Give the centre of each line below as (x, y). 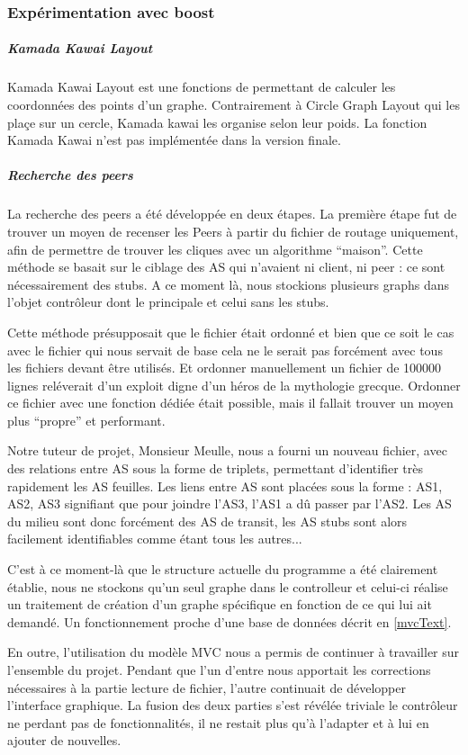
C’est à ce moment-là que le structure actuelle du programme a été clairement (223, 569)
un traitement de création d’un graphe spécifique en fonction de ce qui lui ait (220, 604)
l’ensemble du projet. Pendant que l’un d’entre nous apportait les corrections (219, 670)
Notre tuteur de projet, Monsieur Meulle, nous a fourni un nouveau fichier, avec (227, 450)
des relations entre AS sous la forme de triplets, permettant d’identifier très (215, 468)
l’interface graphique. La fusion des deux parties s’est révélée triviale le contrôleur (233, 705)
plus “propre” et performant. (86, 420)
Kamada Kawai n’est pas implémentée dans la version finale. (174, 140)
